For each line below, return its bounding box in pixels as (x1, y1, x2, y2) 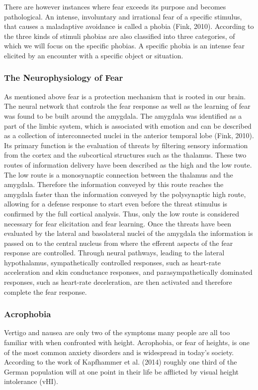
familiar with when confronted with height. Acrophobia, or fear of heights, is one (4, 337, 250, 348)
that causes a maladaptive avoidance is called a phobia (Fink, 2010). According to (4, 21, 254, 31)
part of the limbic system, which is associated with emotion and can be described (4, 120, 252, 131)
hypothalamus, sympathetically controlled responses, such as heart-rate (4, 257, 221, 267)
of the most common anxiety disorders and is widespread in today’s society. (4, 347, 234, 357)
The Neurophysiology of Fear (4, 71, 123, 84)
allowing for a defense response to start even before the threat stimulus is (4, 198, 228, 209)
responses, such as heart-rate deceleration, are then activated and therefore (4, 277, 232, 287)
